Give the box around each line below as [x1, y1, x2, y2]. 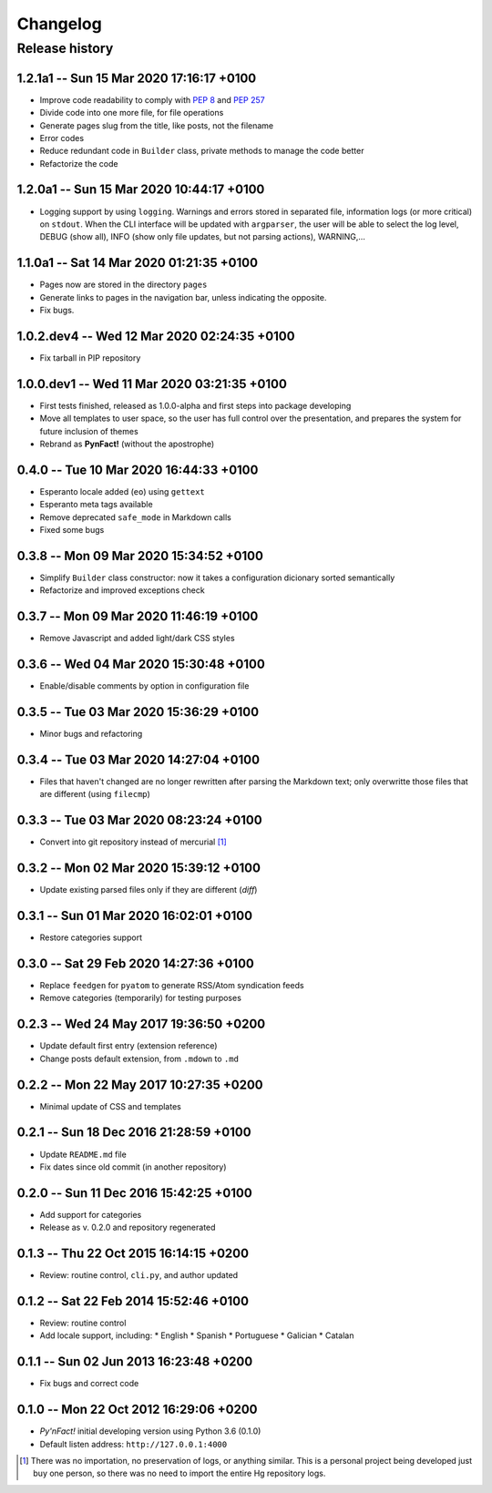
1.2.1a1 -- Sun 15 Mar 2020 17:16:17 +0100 [16, 70, 257, 86]
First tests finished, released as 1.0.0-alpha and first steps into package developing [39, 400, 352, 411]
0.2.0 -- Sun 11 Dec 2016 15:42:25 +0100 [16, 1185, 252, 1201]
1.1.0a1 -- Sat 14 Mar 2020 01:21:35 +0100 [16, 255, 259, 271]
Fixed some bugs [39, 525, 105, 536]
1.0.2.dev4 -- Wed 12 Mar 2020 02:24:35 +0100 [16, 328, 295, 343]
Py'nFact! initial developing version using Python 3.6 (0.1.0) [39, 1426, 261, 1437]
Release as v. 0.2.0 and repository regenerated [39, 1222, 216, 1233]
